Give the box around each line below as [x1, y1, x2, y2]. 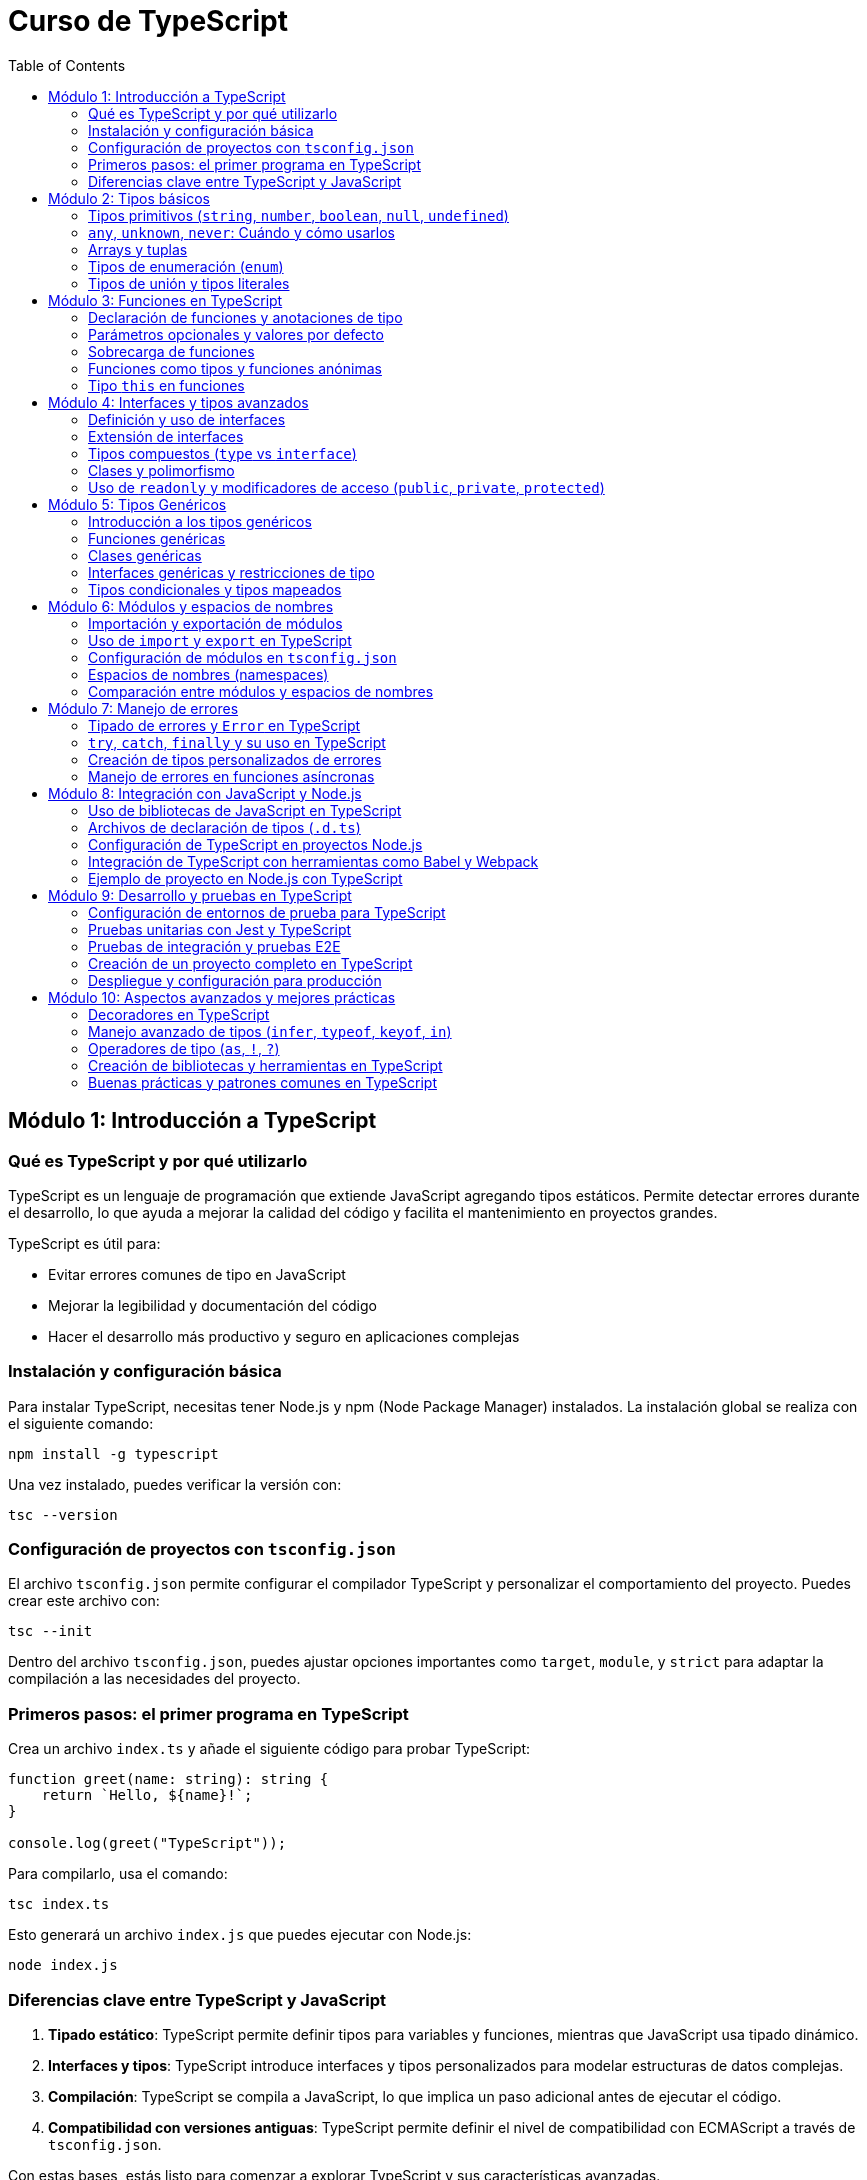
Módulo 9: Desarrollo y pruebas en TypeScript [48, 886, 352, 904]
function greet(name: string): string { [8, 1771, 329, 1788]
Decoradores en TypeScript [88, 1005, 270, 1023]
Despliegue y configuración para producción [88, 971, 382, 989]
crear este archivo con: [8, 1592, 160, 1610]
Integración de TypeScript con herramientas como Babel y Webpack [88, 852, 539, 870]
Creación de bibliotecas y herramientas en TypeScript [88, 1056, 443, 1074]
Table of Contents [8, 56, 126, 74]
